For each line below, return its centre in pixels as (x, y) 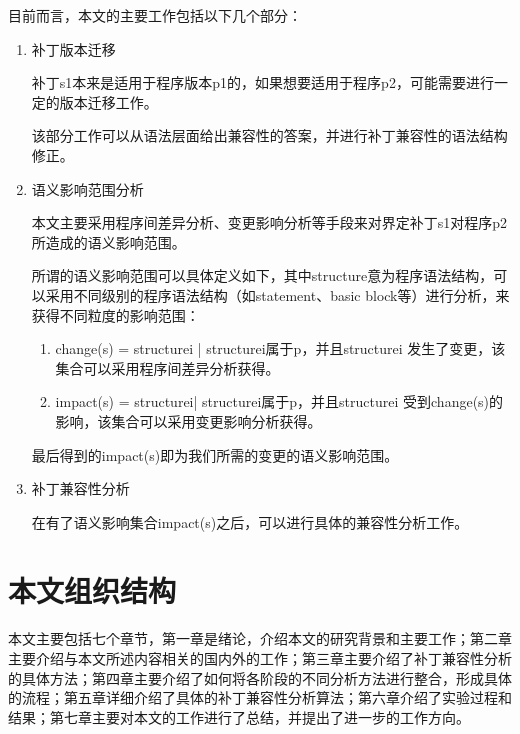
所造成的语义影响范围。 (108, 241)
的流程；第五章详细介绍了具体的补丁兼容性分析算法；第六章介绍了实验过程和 (260, 697)
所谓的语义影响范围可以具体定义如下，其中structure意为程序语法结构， (262, 275)
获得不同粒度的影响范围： (115, 314)
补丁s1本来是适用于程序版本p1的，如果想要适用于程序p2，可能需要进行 (262, 82)
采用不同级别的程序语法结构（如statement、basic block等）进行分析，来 (277, 294)
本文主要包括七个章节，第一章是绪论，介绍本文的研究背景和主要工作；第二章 (260, 638)
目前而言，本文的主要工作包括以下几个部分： (155, 15)
